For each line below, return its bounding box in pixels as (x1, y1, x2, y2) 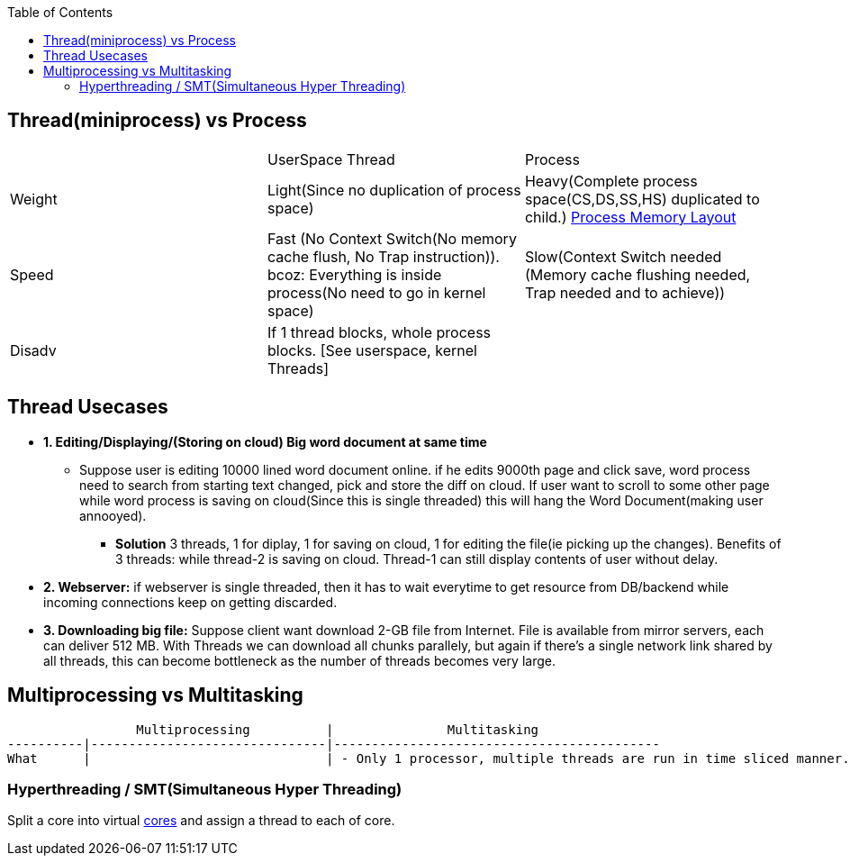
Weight (10, 189, 58, 208)
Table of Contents (7, 5, 113, 20)
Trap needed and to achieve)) (524, 283, 726, 302)
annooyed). (79, 507, 147, 523)
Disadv (10, 341, 57, 359)
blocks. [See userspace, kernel (267, 341, 477, 359)
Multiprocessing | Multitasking (136, 722, 539, 737)
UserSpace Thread (267, 150, 395, 168)
